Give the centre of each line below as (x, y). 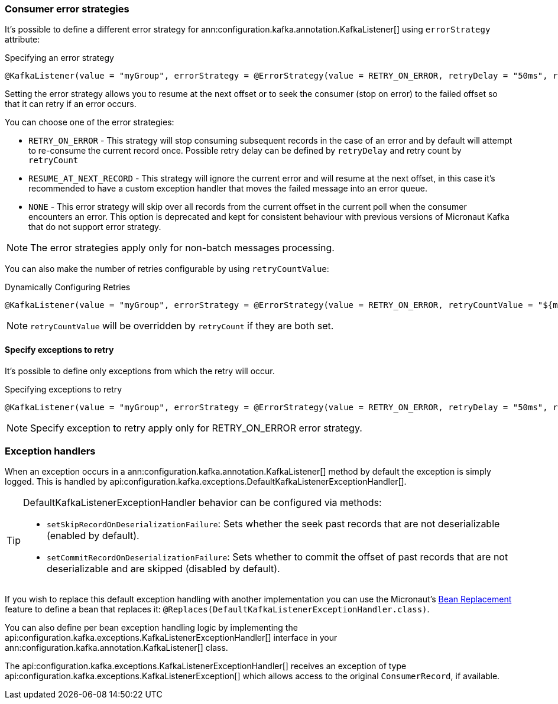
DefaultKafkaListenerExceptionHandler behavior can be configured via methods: (202, 503)
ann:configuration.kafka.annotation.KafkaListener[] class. (116, 648)
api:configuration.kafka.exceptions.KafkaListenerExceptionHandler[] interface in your (171, 638)
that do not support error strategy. (95, 227)
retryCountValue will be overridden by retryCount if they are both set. (182, 326)
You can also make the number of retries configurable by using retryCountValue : (167, 269)
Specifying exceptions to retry (64, 389)
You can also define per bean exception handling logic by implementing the (151, 628)
